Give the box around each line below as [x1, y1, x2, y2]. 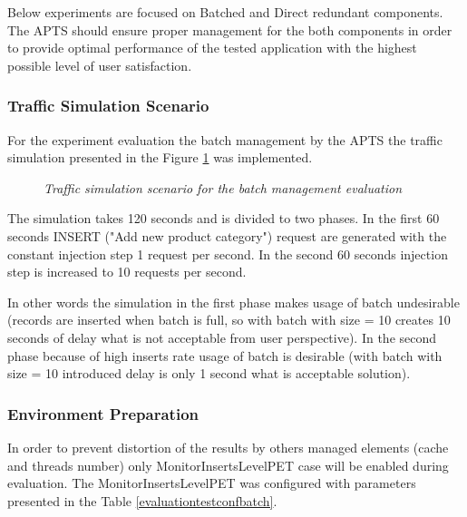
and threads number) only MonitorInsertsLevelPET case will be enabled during [7, 455, 449, 474]
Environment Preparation [7, 402, 199, 424]
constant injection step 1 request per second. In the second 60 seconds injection [7, 244, 448, 263]
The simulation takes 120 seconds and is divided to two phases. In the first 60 [7, 209, 440, 228]
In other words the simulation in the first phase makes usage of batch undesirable [7, 292, 460, 311]
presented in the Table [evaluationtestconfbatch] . [7, 491, 277, 510]
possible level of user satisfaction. [7, 55, 192, 74]
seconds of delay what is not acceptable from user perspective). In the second [7, 327, 437, 346]
